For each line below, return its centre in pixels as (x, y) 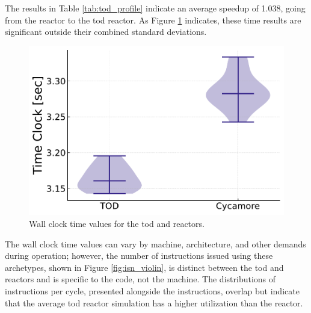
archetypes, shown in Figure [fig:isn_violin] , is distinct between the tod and (144, 267)
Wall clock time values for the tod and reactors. (117, 224)
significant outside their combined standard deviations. (106, 32)
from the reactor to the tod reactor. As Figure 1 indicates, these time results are (153, 20)
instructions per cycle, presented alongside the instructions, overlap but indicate (152, 290)
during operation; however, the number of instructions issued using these (139, 256)
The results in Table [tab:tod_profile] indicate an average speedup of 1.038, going (155, 8)
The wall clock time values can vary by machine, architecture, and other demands (155, 243)
